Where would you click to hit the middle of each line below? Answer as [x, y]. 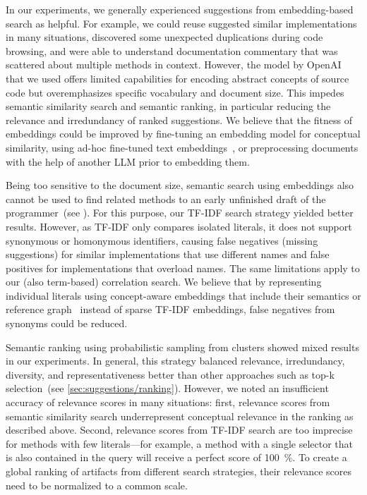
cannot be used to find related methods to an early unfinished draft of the [166, 198]
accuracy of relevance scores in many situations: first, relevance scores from [168, 402]
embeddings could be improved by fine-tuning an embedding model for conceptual [183, 134]
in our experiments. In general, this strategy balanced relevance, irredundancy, [175, 361]
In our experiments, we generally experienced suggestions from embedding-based [180, 9]
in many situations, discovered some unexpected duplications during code [164, 37]
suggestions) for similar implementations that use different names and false [168, 254]
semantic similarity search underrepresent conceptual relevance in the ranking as [180, 416]
